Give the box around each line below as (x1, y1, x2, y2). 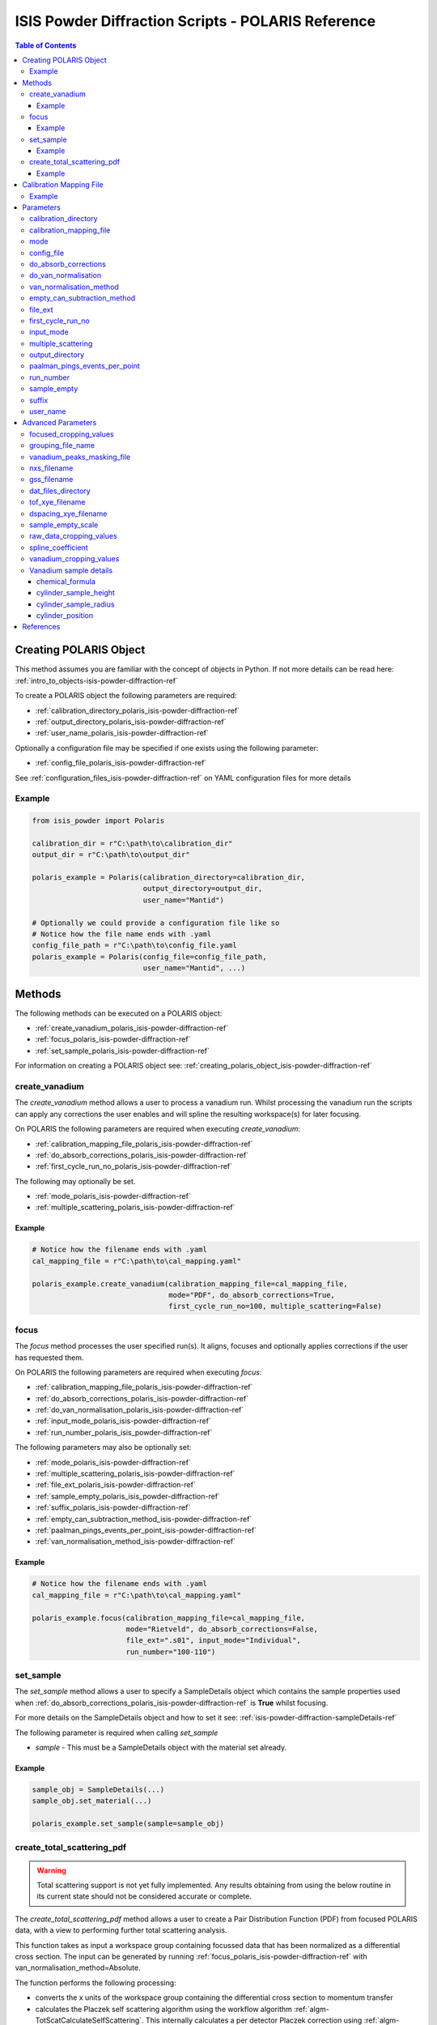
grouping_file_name (29, 441, 95, 450)
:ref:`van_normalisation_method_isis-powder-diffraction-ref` (35, 1537, 236, 1546)
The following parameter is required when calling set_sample (15, 1728, 218, 1737)
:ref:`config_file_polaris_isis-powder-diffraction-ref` (35, 758, 207, 768)
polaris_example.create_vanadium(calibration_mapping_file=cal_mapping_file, (32, 1279, 348, 1288)
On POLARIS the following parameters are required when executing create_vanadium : (15, 1124, 301, 1134)
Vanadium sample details (29, 565, 113, 575)
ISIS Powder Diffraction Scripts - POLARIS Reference (15, 12, 376, 30)
